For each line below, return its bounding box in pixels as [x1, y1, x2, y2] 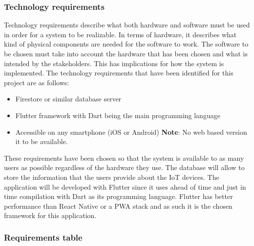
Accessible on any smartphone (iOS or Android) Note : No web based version [15, 126, 247, 137]
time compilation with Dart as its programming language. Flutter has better [4, 191, 233, 201]
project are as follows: [4, 77, 69, 87]
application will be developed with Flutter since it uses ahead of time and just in [4, 181, 246, 192]
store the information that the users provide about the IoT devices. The [4, 172, 219, 182]
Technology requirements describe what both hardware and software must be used [4, 20, 250, 30]
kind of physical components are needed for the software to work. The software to [4, 39, 249, 49]
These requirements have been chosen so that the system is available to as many [4, 152, 244, 163]
